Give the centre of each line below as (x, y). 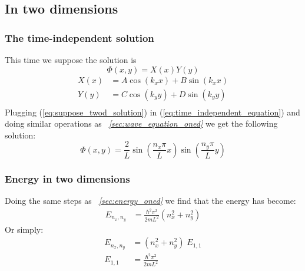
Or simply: (24, 229)
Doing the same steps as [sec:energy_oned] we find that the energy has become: (150, 201)
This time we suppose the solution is (71, 60)
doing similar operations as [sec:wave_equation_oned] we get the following (141, 123)
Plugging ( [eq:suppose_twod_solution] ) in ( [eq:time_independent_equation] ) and (152, 112)
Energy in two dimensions (67, 178)
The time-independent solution (79, 37)
